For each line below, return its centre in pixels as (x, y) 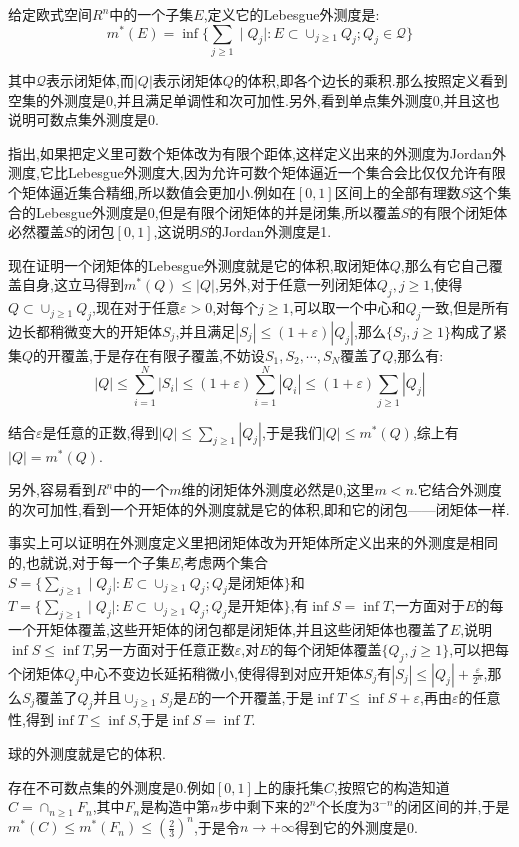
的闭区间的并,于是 (451, 806)
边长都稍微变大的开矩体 (85, 330)
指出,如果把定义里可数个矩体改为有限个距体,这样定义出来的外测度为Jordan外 (257, 152)
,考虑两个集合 (224, 562)
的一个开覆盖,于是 (255, 696)
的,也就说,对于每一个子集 (89, 562)
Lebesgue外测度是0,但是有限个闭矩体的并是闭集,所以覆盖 (218, 211)
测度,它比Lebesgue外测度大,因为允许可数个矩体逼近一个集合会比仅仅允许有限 (257, 172)
